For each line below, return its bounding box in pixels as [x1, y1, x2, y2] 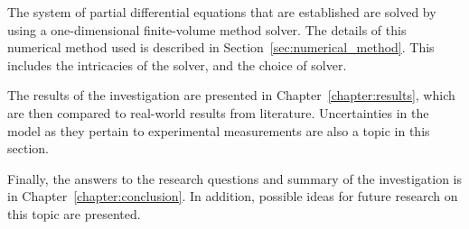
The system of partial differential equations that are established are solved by [7, 3, 436, 21]
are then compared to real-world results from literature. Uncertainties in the [7, 103, 429, 122]
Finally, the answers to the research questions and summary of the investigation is [7, 169, 463, 188]
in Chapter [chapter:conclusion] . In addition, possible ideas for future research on [7, 187, 458, 206]
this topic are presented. [7, 204, 141, 223]
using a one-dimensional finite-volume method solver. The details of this [7, 20, 407, 39]
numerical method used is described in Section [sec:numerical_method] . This [7, 38, 435, 57]
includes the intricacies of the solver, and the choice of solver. [7, 55, 347, 74]
